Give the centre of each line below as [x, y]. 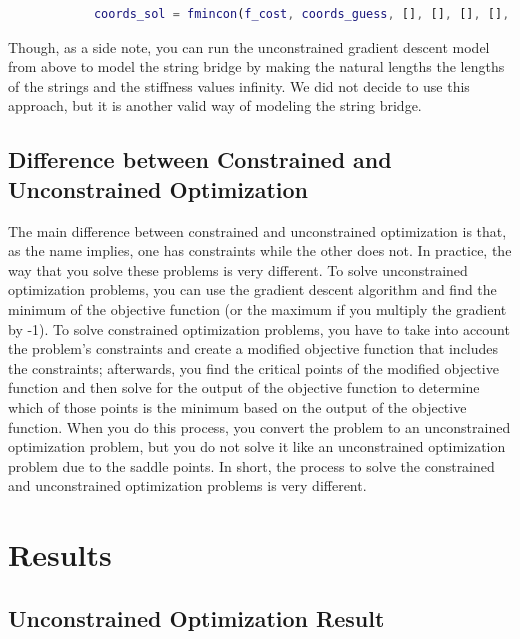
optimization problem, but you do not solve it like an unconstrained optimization [257, 446]
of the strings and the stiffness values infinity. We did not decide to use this [239, 85]
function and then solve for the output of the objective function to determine [244, 387]
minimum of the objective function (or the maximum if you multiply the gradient [257, 308]
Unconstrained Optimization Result [196, 617]
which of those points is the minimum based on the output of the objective [237, 406]
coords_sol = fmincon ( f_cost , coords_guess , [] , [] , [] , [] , [301, 14]
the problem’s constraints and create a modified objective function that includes [253, 348]
